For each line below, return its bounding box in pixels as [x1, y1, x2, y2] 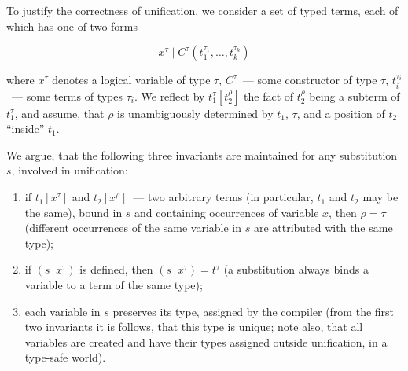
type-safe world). [24, 349, 106, 365]
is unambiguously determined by [117, 105, 274, 121]
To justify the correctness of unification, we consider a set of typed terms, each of [6, 2, 399, 18]
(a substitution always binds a [223, 261, 369, 277]
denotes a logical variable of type [52, 72, 211, 88]
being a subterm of [309, 87, 400, 104]
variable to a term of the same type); [24, 276, 203, 292]
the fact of [244, 87, 294, 104]
